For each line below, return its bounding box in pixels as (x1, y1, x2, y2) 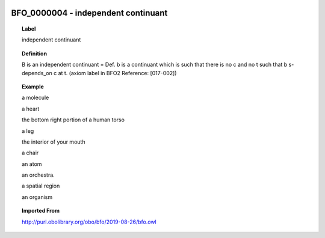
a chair (22, 149, 39, 156)
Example (22, 83, 45, 90)
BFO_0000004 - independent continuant (11, 8, 168, 18)
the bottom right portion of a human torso (22, 116, 125, 123)
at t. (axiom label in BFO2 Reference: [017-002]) (58, 69, 177, 76)
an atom (22, 160, 42, 168)
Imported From (22, 207, 60, 215)
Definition (22, 50, 48, 57)
